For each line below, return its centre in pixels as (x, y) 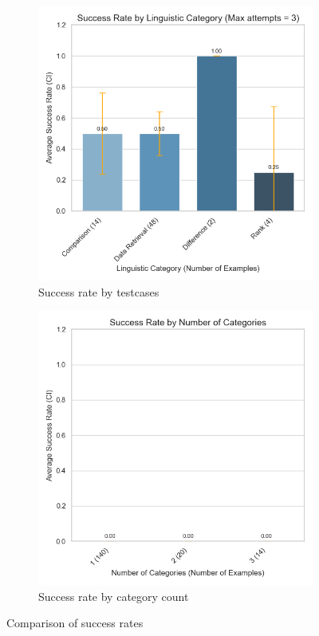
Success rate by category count (114, 596)
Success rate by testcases (99, 291)
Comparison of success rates (75, 623)
